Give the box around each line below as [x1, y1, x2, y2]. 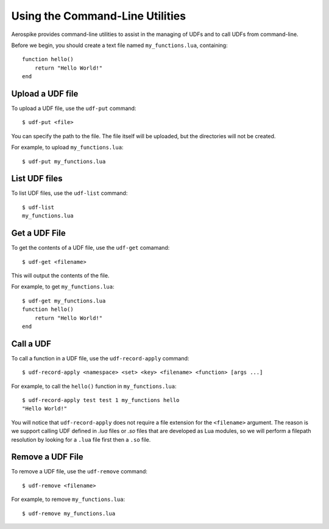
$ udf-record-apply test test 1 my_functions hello [22, 396, 180, 403]
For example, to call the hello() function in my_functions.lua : [11, 382, 177, 390]
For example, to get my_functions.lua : [11, 283, 115, 290]
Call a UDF [11, 338, 52, 349]
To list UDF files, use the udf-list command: [11, 189, 128, 197]
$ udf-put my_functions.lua [22, 158, 106, 165]
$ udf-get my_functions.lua [22, 297, 106, 304]
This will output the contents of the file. [11, 272, 110, 279]
